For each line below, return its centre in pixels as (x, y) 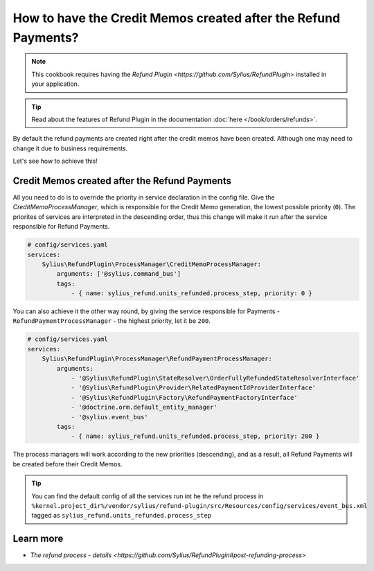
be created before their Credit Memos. (68, 464)
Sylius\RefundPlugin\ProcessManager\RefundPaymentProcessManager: (157, 359)
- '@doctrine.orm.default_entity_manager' (144, 407)
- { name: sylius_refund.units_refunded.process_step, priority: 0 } (192, 293)
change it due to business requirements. (70, 148)
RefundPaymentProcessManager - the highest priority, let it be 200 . (112, 321)
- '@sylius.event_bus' (109, 417)
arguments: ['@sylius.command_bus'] (119, 274)
